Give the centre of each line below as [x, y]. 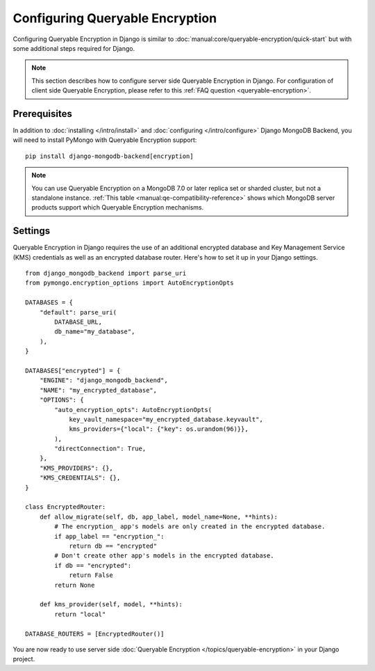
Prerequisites [42, 114]
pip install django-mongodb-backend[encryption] [109, 156]
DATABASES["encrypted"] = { [73, 370]
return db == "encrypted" [113, 546]
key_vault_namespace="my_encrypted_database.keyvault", [166, 419]
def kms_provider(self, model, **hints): [111, 605]
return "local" [80, 614]
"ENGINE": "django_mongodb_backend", [103, 380]
